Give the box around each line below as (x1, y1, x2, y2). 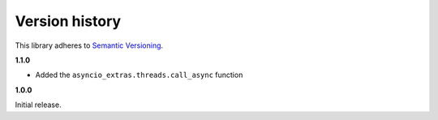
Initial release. (15, 100, 62, 109)
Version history (15, 12, 122, 30)
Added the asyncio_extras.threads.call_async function (35, 70, 243, 80)
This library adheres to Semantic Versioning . (15, 41, 164, 50)
